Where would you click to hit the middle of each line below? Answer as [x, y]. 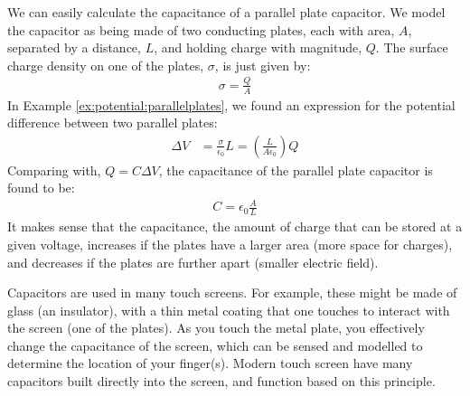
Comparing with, [54, 170]
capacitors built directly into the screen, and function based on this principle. [221, 381]
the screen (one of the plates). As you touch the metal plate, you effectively [216, 328]
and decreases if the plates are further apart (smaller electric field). [193, 262]
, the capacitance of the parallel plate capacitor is [296, 170]
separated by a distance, [74, 47]
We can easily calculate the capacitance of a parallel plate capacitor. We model [226, 12]
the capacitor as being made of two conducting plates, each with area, [201, 29]
